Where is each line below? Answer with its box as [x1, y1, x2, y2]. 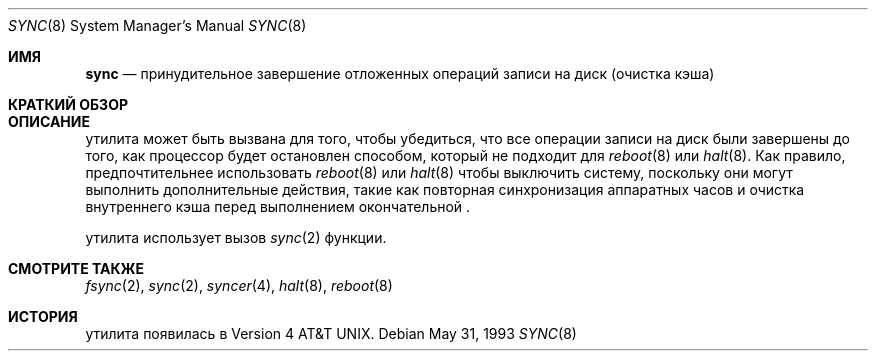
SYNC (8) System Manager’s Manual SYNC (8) [8, 17, 307, 34]
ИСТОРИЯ [8, 308, 78, 325]
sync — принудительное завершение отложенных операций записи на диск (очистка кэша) [85, 65, 715, 82]
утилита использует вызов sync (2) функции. [85, 229, 387, 246]
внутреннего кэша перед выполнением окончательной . [85, 198, 471, 215]
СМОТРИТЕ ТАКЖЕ [8, 260, 145, 277]
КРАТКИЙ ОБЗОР [8, 96, 128, 113]
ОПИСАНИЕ [8, 113, 90, 130]
